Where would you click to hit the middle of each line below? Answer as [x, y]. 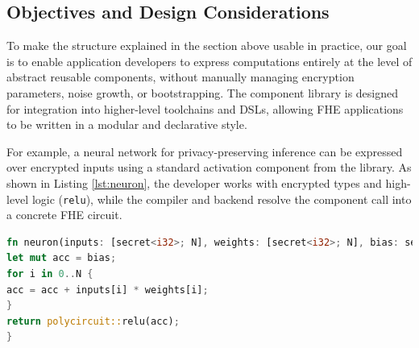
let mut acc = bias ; [62, 258]
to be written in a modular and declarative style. [127, 124]
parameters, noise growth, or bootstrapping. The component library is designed [203, 92]
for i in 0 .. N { [50, 273]
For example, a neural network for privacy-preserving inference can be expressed [205, 151]
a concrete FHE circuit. [64, 215]
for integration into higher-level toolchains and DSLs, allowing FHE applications [205, 108]
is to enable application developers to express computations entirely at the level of [209, 61]
